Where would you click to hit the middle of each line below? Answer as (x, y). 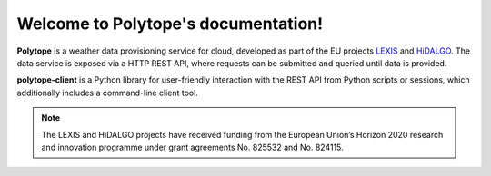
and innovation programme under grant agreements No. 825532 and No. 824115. (193, 147)
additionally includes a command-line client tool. (108, 93)
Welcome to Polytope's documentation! (170, 24)
